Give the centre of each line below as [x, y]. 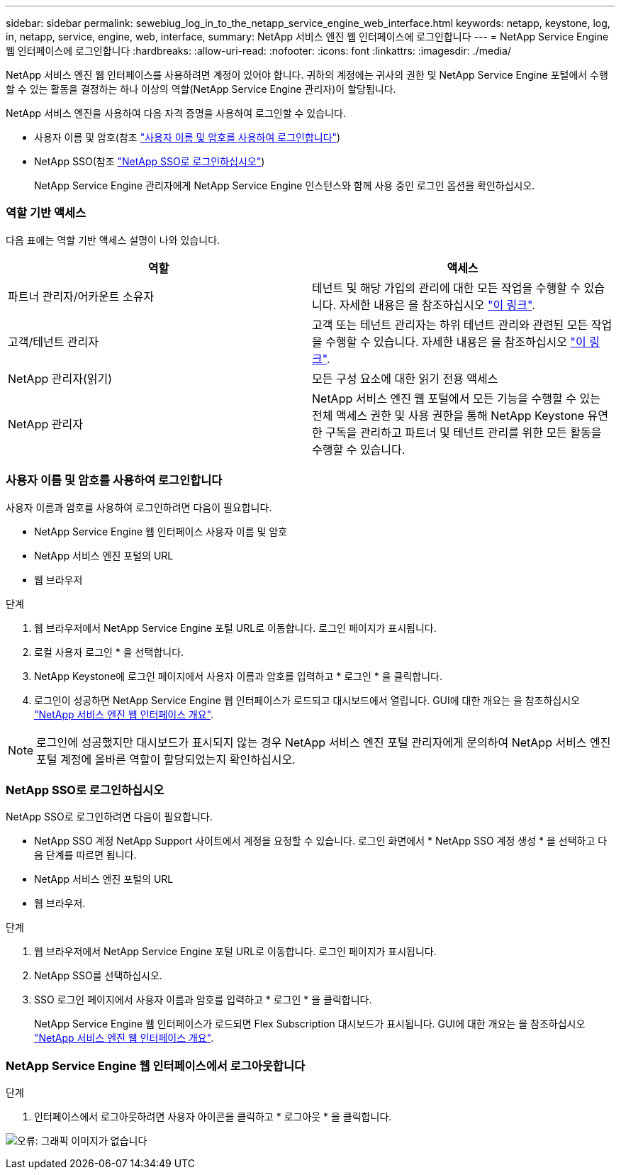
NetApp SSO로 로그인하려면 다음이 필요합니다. [109, 817]
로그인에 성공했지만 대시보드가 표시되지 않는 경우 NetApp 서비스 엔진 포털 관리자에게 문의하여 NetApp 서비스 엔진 [324, 742]
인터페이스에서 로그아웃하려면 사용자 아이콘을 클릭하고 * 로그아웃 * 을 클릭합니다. [213, 1116]
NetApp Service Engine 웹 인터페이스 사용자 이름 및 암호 [161, 531]
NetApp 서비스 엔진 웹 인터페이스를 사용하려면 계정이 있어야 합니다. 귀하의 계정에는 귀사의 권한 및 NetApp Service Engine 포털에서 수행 [307, 75]
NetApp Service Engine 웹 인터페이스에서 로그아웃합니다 [155, 1065]
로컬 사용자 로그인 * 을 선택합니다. [109, 652]
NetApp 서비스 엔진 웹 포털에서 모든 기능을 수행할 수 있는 [456, 398]
